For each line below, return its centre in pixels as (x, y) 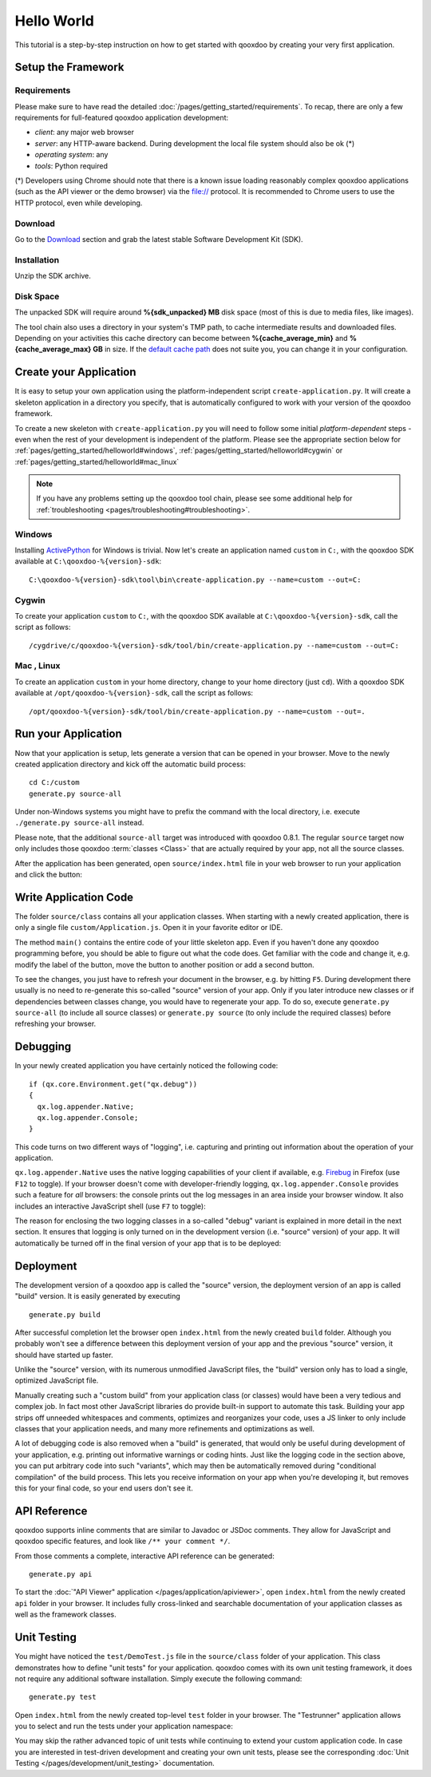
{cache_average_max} (53, 349)
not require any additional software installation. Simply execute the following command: (158, 1678)
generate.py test (63, 1697)
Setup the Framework (69, 67)
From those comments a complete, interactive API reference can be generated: (144, 1556)
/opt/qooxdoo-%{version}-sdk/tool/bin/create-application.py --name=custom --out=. (198, 711)
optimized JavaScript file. (57, 1380)
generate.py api (61, 1574)
